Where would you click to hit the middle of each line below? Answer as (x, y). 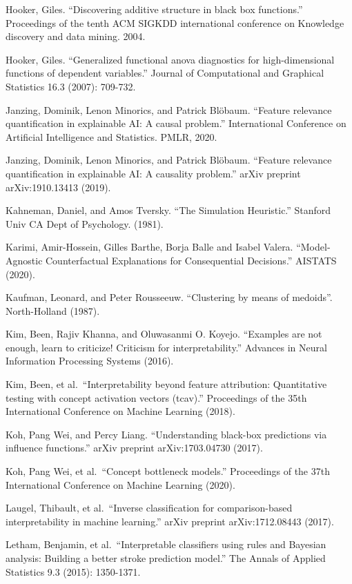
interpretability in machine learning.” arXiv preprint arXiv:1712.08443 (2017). (170, 521)
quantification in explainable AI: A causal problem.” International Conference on (176, 123)
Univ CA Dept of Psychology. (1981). (85, 223)
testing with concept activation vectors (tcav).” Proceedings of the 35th (156, 397)
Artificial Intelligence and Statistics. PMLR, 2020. (111, 136)
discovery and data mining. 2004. (76, 36)
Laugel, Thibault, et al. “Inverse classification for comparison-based (149, 508)
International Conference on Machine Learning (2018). (120, 411)
